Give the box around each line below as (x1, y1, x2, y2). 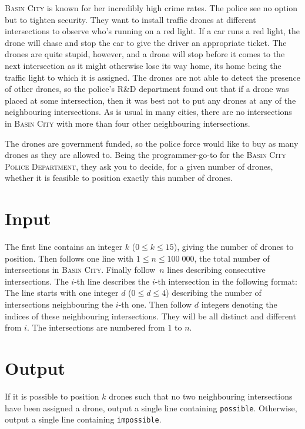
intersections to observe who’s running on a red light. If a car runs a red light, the (5, 25, 300, 37)
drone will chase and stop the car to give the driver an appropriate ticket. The (5, 36, 287, 48)
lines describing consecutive (167, 263, 266, 276)
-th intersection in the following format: (155, 275, 297, 287)
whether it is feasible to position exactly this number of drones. (5, 171, 233, 184)
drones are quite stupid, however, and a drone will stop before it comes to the (5, 48, 285, 60)
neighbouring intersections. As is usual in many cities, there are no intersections (5, 105, 292, 118)
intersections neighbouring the (5, 298, 113, 310)
